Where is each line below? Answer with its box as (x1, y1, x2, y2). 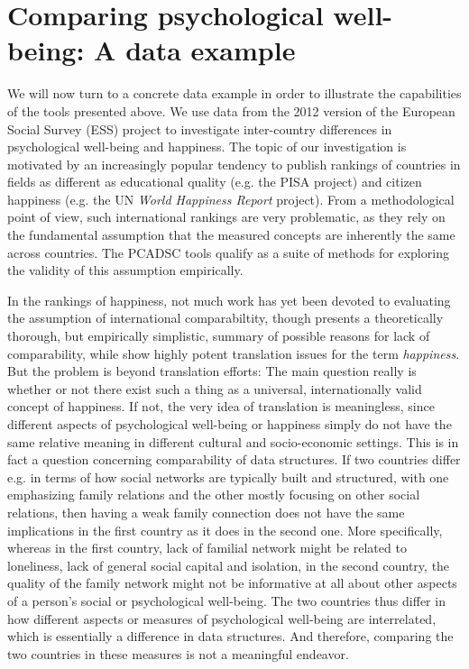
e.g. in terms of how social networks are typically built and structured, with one (7, 467, 449, 486)
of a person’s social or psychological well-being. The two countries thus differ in (7, 591, 446, 609)
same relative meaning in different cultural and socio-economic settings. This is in (7, 432, 459, 451)
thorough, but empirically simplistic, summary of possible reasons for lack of (7, 326, 430, 345)
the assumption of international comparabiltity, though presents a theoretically (7, 308, 444, 327)
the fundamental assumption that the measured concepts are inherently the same (7, 225, 455, 244)
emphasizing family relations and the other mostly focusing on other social (7, 485, 420, 504)
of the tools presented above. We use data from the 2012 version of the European (7, 101, 455, 120)
